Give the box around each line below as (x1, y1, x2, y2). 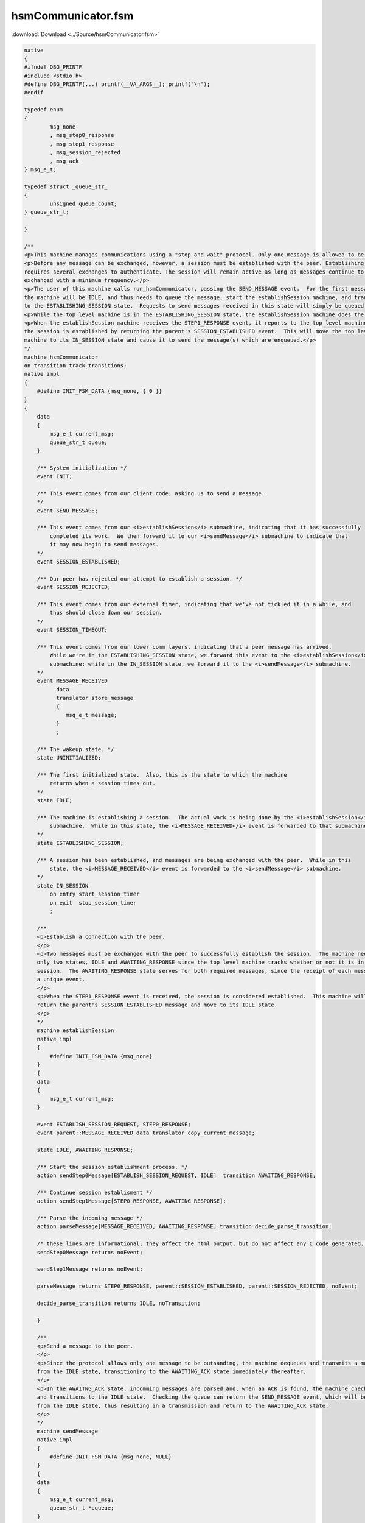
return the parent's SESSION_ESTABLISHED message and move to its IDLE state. (36, 1002, 278, 1008)
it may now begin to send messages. (49, 541, 159, 548)
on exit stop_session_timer (49, 899, 137, 906)
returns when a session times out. (49, 780, 156, 787)
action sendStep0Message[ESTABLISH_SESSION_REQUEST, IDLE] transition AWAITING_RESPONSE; (36, 1172, 316, 1179)
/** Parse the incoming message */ (36, 1215, 143, 1221)
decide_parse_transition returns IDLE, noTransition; (36, 1299, 201, 1307)
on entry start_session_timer (49, 891, 140, 898)
